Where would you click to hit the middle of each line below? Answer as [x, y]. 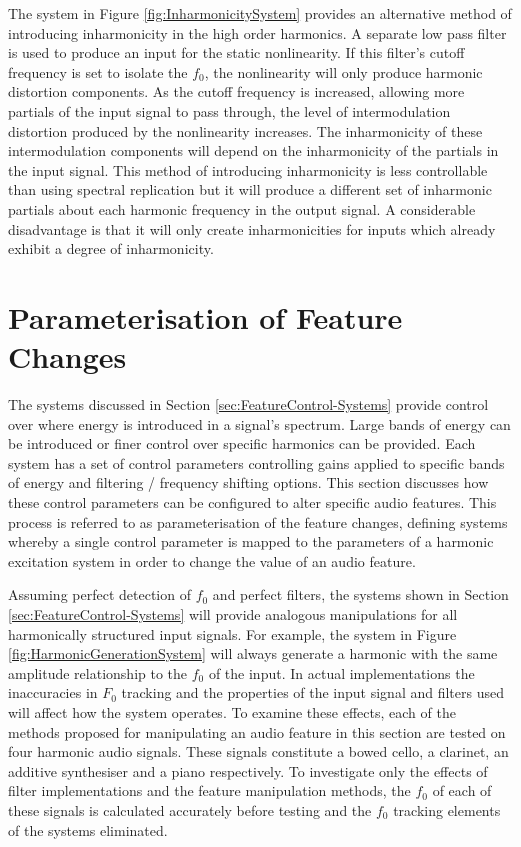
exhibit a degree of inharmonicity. [111, 248]
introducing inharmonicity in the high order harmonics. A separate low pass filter [257, 32]
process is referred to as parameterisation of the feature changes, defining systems [258, 521]
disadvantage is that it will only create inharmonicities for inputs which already [252, 228]
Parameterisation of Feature [205, 316]
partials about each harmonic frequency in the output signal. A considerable [242, 208]
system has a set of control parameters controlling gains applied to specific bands [256, 462]
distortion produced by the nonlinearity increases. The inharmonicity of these [245, 130]
